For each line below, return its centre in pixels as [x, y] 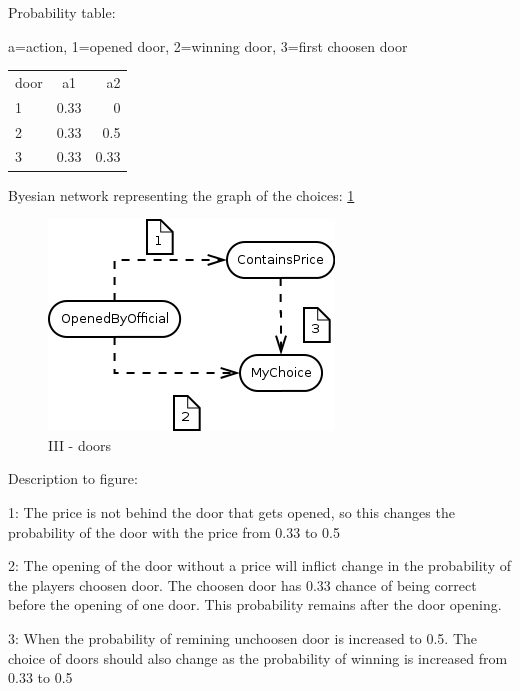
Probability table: [62, 12]
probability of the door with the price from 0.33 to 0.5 [174, 531]
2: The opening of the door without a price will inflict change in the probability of [260, 565]
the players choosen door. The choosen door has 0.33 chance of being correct [242, 584]
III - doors [80, 444]
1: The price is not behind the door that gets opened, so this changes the [231, 511]
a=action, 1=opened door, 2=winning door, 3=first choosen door [208, 45]
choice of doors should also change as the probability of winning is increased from [258, 657]
